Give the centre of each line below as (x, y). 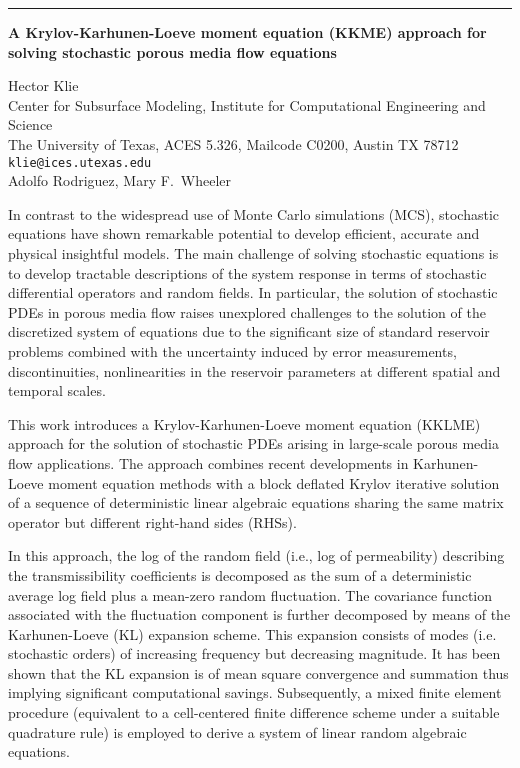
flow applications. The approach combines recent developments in (208, 462)
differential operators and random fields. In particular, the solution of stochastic (253, 292)
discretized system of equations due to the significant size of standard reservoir (249, 331)
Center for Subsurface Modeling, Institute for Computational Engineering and (247, 104)
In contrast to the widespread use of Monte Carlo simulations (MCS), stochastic (254, 213)
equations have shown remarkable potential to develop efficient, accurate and (244, 233)
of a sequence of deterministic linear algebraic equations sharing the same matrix (256, 502)
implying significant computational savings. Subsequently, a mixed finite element (255, 692)
